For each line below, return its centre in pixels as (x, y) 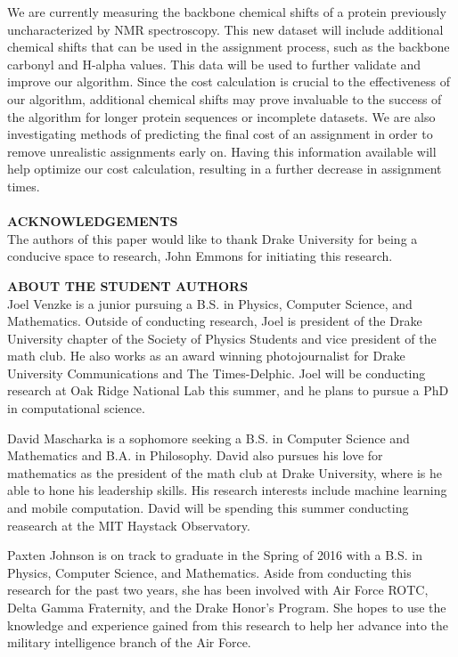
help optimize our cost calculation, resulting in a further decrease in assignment (225, 169)
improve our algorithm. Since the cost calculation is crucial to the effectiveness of (229, 81)
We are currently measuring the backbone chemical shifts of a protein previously (227, 12)
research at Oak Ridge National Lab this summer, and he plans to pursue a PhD (228, 390)
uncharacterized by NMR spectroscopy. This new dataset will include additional (225, 29)
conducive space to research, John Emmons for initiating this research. (200, 256)
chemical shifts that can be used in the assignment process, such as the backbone (229, 47)
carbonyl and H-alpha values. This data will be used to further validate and (214, 64)
